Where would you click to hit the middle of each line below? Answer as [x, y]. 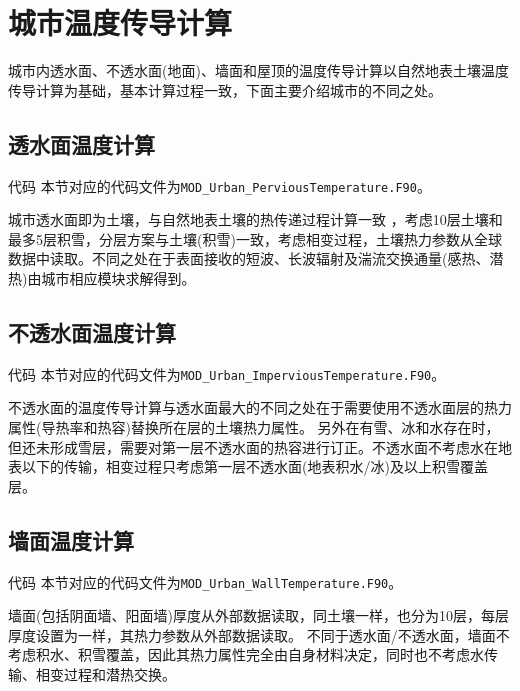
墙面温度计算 [71, 539]
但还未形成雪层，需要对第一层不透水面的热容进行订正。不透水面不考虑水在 [253, 446]
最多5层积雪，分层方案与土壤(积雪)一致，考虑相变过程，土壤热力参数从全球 [255, 238]
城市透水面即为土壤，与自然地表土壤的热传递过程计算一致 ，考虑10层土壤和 [255, 219]
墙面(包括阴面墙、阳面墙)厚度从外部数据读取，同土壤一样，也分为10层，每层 [258, 615]
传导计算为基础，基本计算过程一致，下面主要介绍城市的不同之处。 [225, 89]
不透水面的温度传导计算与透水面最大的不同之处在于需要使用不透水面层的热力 [260, 407]
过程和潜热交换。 [119, 674]
